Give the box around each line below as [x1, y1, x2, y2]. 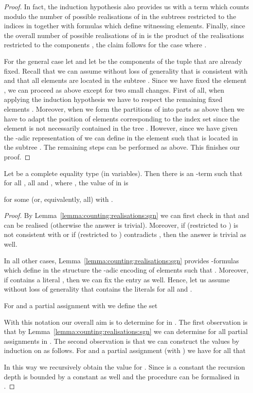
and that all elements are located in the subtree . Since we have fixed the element [4, 75, 247, 85]
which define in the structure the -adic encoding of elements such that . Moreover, [4, 265, 249, 275]
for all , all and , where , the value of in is [4, 177, 128, 188]
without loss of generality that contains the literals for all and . [4, 284, 192, 294]
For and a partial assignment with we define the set [4, 300, 158, 311]
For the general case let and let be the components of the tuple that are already [4, 56, 242, 66]
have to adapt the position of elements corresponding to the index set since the [4, 113, 240, 123]
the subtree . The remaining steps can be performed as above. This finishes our [4, 142, 240, 152]
